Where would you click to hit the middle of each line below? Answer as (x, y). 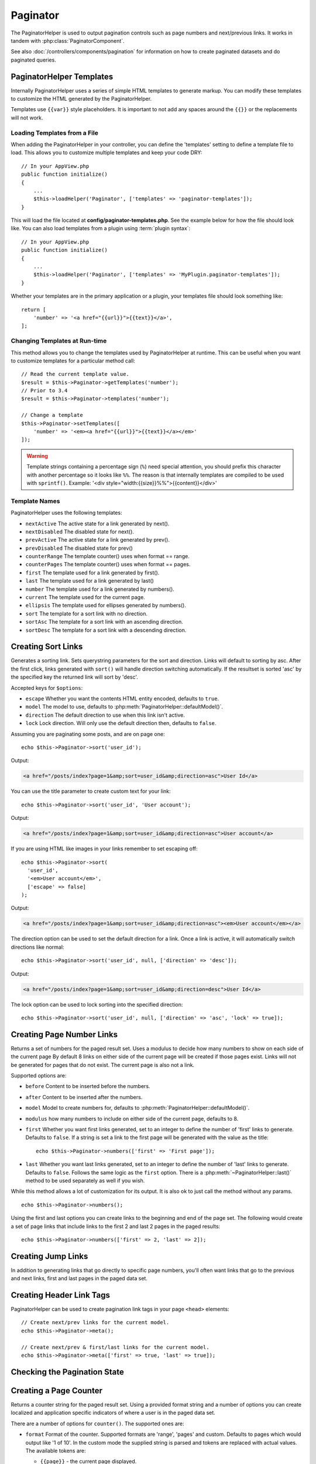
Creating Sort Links (47, 647)
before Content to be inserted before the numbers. (88, 1086)
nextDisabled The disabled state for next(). (80, 531)
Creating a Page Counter (56, 1391)
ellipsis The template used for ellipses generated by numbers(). (106, 606)
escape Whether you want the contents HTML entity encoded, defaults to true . (122, 699)
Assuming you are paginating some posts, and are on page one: (88, 734)
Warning (37, 456)
